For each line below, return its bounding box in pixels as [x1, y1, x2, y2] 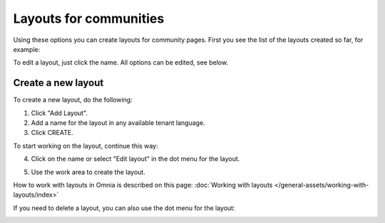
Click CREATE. [31, 129, 74, 137]
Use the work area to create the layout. [31, 168, 145, 176]
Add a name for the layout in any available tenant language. [31, 119, 206, 127]
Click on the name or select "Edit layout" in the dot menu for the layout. [31, 155, 240, 163]
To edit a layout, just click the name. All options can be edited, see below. [13, 58, 228, 67]
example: [13, 45, 41, 53]
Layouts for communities [13, 11, 165, 26]
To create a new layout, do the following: [13, 96, 133, 104]
